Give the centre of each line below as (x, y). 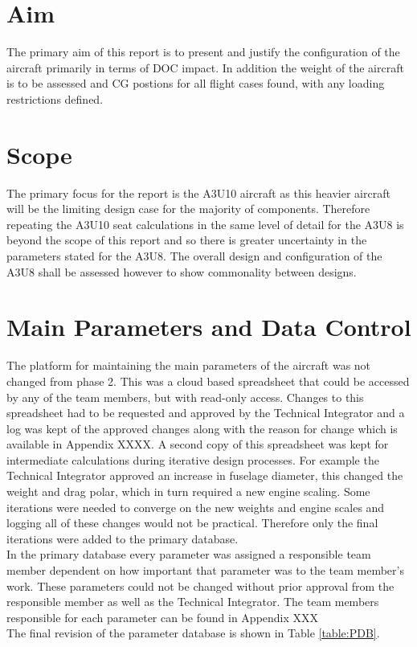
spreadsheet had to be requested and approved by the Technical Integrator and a (206, 413)
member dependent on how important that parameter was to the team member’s (205, 570)
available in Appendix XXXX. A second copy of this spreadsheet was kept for (198, 444)
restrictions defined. (55, 98)
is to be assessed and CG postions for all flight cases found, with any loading (196, 83)
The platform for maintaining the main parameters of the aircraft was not (189, 365)
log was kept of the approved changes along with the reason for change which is (202, 428)
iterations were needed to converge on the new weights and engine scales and (196, 507)
